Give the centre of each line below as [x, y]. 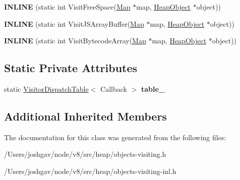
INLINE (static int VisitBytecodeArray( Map [75, 41]
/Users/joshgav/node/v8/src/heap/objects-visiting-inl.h [90, 171]
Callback [114, 88]
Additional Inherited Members [85, 116]
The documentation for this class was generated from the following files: [115, 137]
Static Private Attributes [71, 68]
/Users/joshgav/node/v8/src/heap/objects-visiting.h [85, 154]
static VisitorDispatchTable [46, 88]
